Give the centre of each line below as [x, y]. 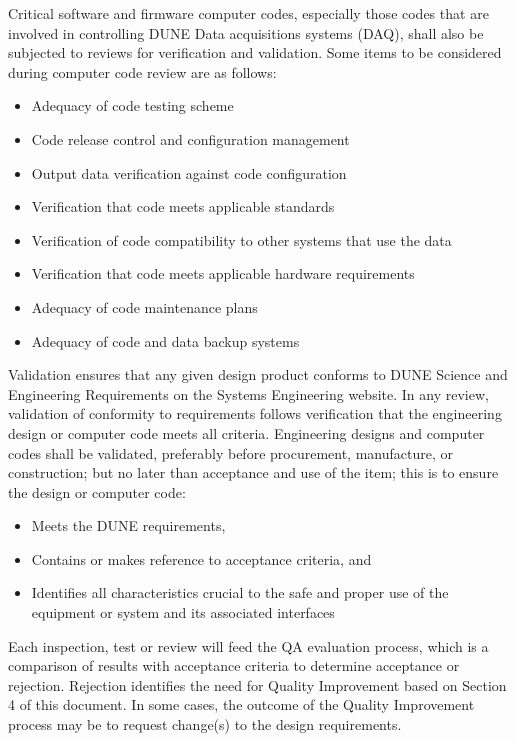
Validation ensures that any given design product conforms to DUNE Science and [258, 374]
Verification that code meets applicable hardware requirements [223, 273]
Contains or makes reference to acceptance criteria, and [201, 558]
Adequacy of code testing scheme [132, 105]
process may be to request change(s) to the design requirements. [205, 724]
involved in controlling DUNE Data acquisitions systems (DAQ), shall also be [246, 32]
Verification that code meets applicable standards [183, 206]
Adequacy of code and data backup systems [165, 340]
